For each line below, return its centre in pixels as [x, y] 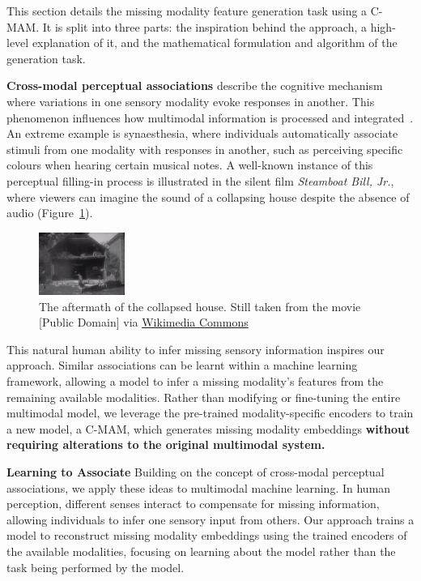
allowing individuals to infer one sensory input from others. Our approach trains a [210, 519]
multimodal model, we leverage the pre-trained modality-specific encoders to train [210, 413]
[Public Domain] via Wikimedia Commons [144, 322]
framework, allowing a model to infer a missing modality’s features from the [195, 380]
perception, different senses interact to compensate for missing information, [193, 504]
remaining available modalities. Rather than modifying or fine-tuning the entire [204, 397]
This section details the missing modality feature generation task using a [187, 11]
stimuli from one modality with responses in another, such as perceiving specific [205, 149]
